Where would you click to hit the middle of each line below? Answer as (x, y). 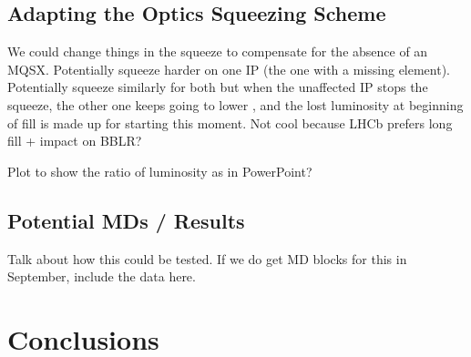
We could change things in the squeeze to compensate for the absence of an (218, 51)
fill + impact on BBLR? (75, 141)
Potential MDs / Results (126, 220)
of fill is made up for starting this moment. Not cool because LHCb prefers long (230, 122)
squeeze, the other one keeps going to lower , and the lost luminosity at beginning (235, 104)
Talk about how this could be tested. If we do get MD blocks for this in (207, 258)
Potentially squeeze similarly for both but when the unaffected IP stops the (218, 87)
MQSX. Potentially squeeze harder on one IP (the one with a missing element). (229, 69)
